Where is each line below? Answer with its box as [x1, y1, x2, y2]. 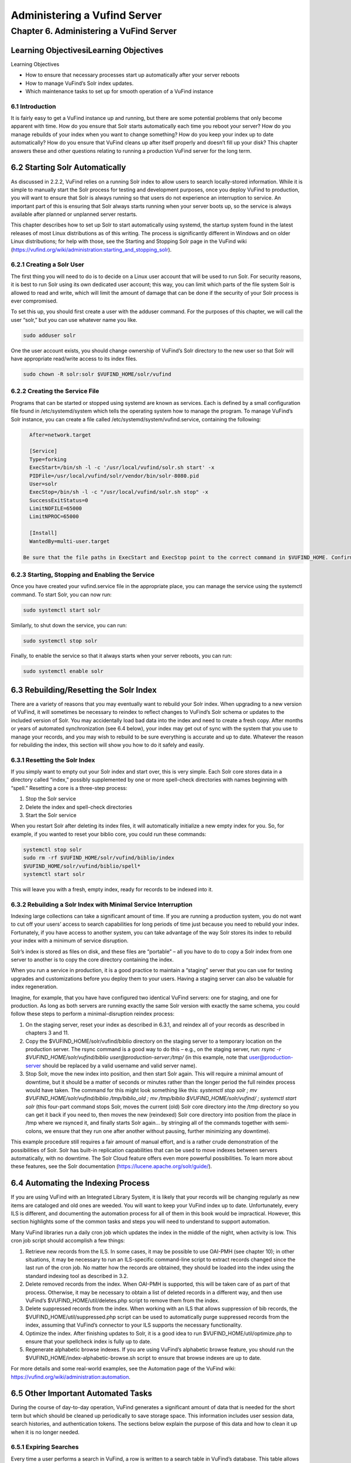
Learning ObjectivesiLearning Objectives [11, 45, 164, 55]
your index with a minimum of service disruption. [11, 937, 129, 945]
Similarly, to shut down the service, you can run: [11, 621, 127, 629]
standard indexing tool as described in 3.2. [25, 1272, 129, 1279]
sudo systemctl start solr [23, 606, 101, 613]
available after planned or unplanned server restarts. [11, 211, 137, 218]
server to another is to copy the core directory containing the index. [11, 956, 174, 963]
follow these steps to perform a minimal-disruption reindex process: [11, 1010, 175, 1018]
